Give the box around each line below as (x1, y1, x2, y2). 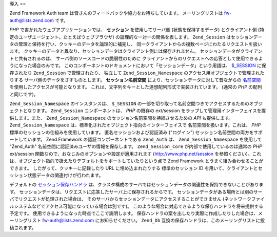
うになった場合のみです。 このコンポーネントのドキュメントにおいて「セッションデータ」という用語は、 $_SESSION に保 (9, 62, 266, 69)
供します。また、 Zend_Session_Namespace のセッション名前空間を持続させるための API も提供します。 (9, 115, 233, 121)
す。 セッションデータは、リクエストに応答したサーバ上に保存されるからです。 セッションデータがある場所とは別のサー (9, 188, 263, 195)
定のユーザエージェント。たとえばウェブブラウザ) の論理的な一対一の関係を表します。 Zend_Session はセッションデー (9, 34, 263, 40)
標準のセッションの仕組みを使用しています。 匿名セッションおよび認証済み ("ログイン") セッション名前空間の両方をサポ (9, 129, 263, 135)
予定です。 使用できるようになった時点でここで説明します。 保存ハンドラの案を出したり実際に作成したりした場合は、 (9, 210, 259, 216)
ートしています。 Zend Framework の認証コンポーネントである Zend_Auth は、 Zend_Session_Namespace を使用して (9, 136, 262, 143)
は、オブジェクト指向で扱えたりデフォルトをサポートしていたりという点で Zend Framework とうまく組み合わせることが (9, 158, 264, 164)
